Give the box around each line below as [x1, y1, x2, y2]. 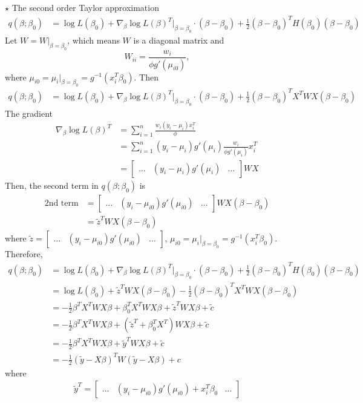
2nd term [44, 198, 79, 208]
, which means [67, 33, 120, 46]
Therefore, [5, 247, 43, 260]
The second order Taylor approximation [11, 1, 159, 13]
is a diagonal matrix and [133, 33, 224, 46]
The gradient [5, 106, 53, 119]
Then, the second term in [5, 179, 99, 191]
